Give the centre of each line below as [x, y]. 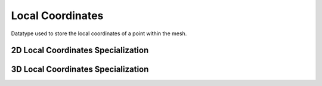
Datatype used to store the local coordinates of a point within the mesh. [99, 33]
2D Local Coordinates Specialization [80, 50]
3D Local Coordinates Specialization [80, 70]
